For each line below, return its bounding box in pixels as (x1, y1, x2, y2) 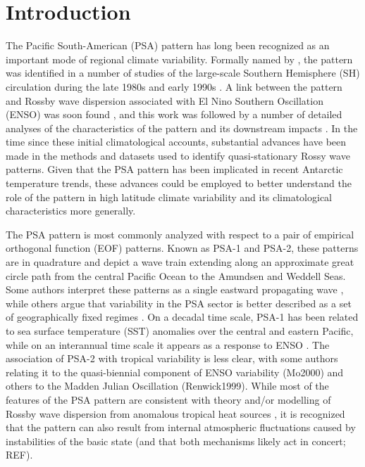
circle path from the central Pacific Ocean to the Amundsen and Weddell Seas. (6, 268, 346, 283)
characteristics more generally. (6, 203, 136, 218)
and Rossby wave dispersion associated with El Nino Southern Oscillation (6, 93, 323, 108)
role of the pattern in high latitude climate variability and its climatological (6, 189, 333, 204)
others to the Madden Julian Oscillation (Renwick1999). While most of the (6, 378, 329, 393)
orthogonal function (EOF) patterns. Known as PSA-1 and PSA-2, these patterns (6, 241, 359, 255)
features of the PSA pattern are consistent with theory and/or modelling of (6, 392, 331, 407)
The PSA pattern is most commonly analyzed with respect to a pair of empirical (6, 226, 354, 241)
